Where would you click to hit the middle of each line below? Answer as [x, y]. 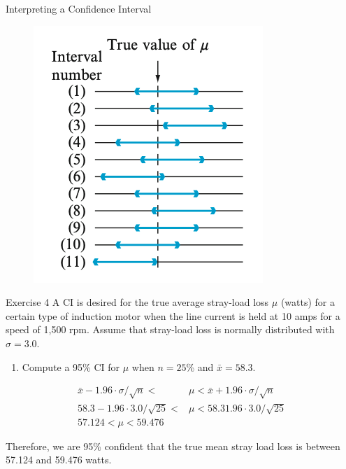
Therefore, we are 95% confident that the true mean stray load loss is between [173, 446]
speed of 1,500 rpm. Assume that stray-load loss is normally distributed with [170, 329]
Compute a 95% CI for [71, 366]
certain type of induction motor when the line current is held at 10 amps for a [173, 315]
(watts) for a [308, 302]
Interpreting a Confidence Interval [79, 8]
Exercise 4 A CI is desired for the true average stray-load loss [137, 302]
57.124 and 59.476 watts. [59, 460]
